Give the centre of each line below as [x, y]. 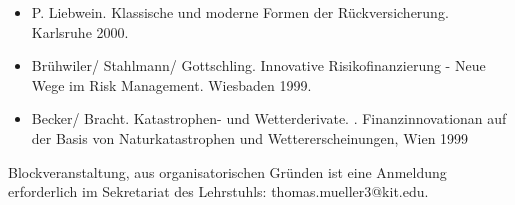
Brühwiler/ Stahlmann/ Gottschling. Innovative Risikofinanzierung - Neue [258, 65]
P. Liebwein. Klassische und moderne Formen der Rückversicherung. [240, 12]
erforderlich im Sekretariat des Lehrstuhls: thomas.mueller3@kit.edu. [218, 191]
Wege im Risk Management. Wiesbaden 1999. [171, 84]
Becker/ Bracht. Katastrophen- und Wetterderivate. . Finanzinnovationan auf [269, 118]
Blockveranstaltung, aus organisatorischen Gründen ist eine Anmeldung [227, 171]
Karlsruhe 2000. [80, 31]
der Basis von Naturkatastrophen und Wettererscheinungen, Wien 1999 [250, 137]
